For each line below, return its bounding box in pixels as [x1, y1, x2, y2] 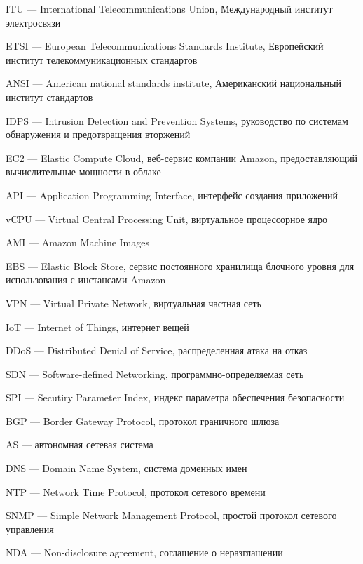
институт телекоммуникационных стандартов [6, 52, 198, 67]
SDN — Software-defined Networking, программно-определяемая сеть [6, 366, 304, 381]
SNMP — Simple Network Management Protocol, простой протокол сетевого [6, 508, 337, 523]
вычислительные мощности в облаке [6, 164, 161, 179]
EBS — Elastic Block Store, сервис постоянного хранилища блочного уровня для [6, 258, 355, 273]
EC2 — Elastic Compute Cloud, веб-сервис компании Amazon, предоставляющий [6, 150, 358, 165]
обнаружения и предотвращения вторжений [6, 127, 191, 142]
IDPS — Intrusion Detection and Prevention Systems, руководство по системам [6, 113, 348, 128]
